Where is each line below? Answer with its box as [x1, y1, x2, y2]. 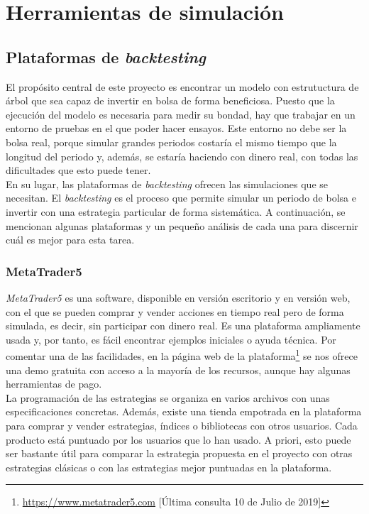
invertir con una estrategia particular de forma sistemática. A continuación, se [6, 204, 346, 219]
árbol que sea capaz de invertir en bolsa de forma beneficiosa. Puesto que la [6, 93, 335, 108]
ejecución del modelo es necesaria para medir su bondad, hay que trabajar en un [6, 106, 356, 121]
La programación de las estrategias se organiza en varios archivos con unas [6, 390, 330, 405]
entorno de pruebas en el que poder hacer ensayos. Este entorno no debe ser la [6, 121, 347, 136]
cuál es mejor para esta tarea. [6, 232, 135, 247]
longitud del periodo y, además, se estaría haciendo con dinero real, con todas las [6, 148, 358, 163]
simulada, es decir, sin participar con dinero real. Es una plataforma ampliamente [6, 318, 360, 333]
